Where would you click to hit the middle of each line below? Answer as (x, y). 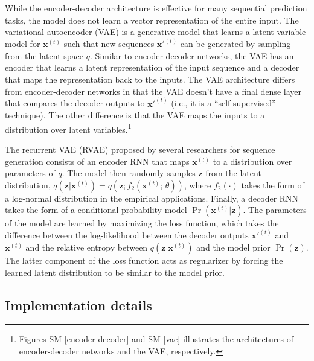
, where (197, 184)
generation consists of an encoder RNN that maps (97, 161)
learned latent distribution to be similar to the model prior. (115, 272)
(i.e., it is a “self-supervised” (223, 103)
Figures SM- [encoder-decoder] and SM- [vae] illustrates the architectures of (156, 339)
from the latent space (44, 55)
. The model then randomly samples (129, 173)
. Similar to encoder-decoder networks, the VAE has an (192, 55)
